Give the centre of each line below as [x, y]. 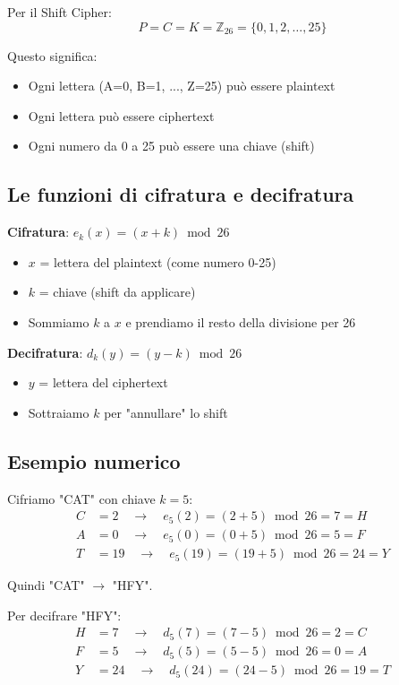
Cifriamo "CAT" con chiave [81, 498]
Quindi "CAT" [46, 585]
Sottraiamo [59, 412]
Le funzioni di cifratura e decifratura [181, 194]
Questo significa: [52, 55]
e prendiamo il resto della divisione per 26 [241, 321]
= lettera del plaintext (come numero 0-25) [158, 261]
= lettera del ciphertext [103, 382]
